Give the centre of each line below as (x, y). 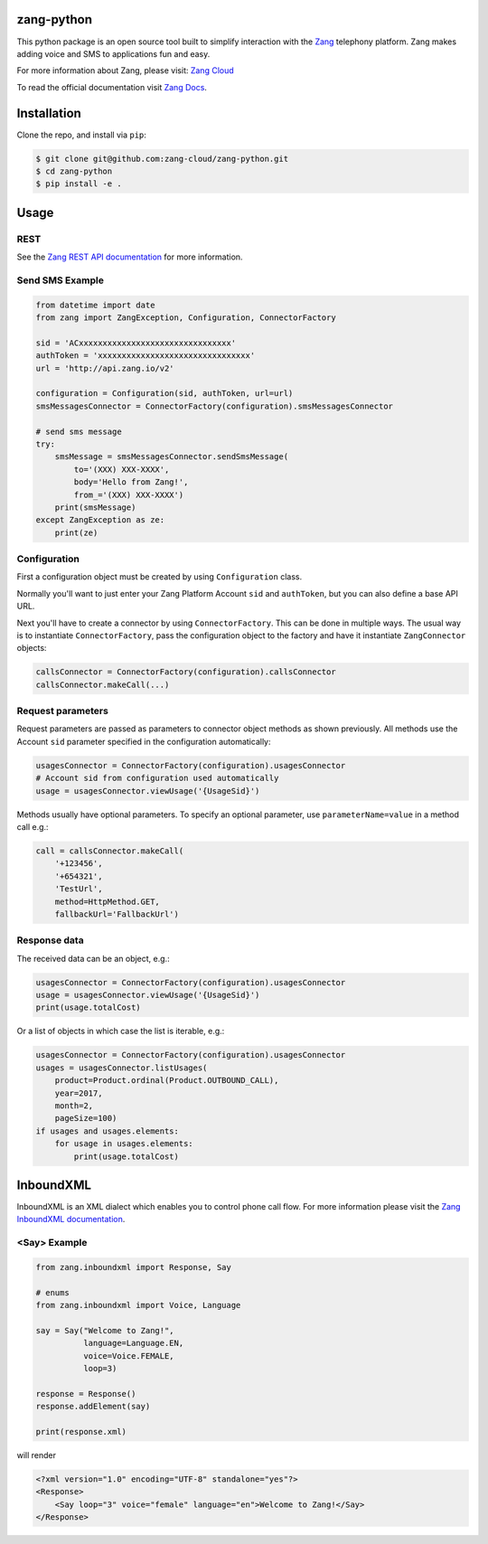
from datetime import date (95, 305)
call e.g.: (33, 827)
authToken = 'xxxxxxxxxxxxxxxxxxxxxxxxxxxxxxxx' (145, 356)
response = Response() (86, 1393)
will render (37, 1455)
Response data (51, 940)
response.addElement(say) (93, 1407)
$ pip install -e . (79, 184)
